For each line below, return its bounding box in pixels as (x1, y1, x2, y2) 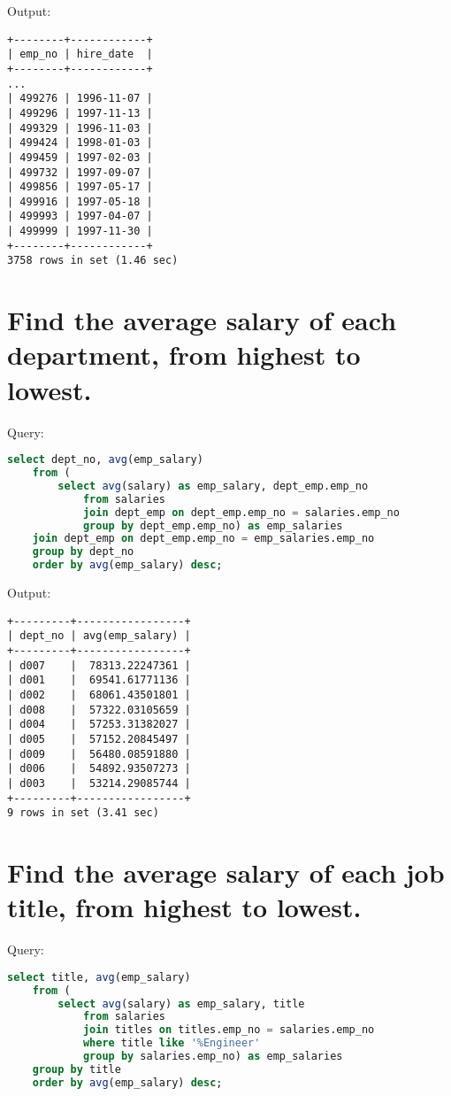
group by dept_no (32, 545, 134, 559)
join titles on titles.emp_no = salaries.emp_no (82, 1023, 375, 1037)
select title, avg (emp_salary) (7, 970, 191, 984)
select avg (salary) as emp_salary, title (57, 997, 305, 1010)
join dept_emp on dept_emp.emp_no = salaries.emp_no (82, 506, 400, 519)
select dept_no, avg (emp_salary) (7, 453, 203, 467)
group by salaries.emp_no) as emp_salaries (82, 1050, 343, 1062)
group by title (32, 1062, 121, 1076)
